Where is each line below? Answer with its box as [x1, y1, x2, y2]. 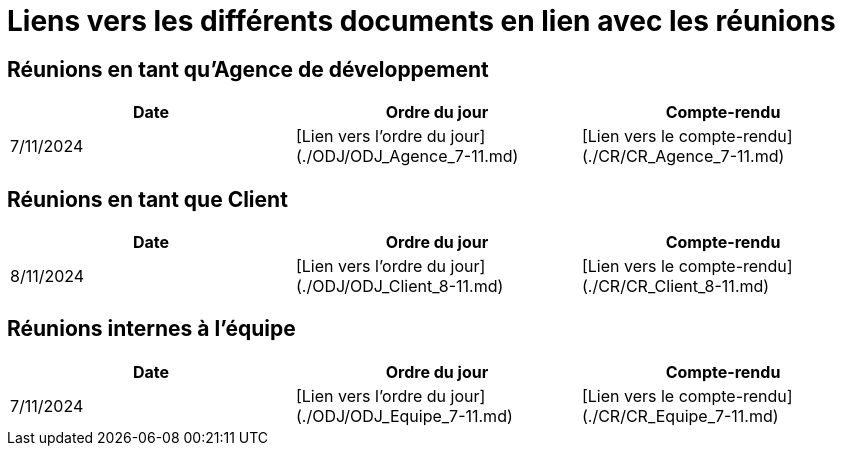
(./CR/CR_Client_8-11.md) [581, 276, 770, 297]
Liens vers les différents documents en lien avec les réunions [7, 4, 836, 38]
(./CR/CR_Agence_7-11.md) [581, 146, 785, 167]
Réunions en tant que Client [7, 186, 288, 212]
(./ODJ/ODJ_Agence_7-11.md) [295, 146, 519, 167]
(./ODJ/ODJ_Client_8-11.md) [295, 276, 504, 297]
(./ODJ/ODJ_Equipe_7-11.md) [295, 405, 513, 426]
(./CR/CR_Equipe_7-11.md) [581, 405, 779, 426]
